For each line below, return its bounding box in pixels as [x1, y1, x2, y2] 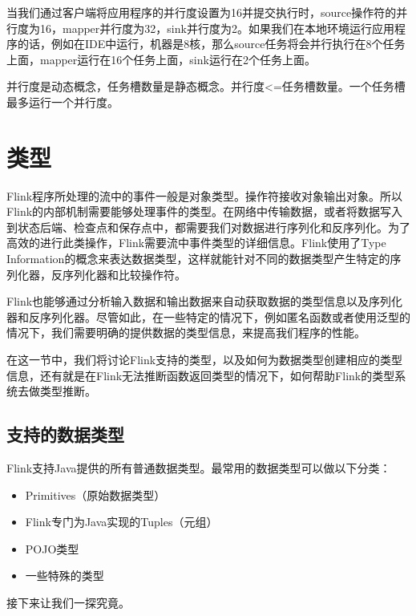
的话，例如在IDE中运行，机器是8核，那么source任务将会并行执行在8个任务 [17, 35, 406, 52]
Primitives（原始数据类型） [25, 486, 166, 503]
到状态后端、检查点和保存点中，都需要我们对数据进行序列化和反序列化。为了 [6, 218, 410, 235]
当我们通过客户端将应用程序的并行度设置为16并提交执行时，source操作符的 [6, 4, 397, 20]
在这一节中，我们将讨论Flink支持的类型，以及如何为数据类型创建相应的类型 [6, 351, 403, 368]
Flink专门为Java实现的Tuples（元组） [25, 513, 218, 530]
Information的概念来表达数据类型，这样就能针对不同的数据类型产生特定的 [6, 250, 390, 267]
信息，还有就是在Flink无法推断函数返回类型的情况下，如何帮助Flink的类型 [6, 367, 395, 383]
